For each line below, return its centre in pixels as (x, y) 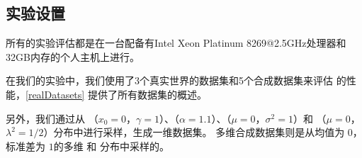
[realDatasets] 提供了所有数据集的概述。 (116, 94)
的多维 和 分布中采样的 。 (111, 146)
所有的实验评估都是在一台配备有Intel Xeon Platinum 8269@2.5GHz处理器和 (176, 43)
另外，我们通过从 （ (52, 118)
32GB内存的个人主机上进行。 (73, 56)
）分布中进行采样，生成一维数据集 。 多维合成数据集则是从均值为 (194, 132)
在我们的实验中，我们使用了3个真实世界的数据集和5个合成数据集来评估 (169, 80)
